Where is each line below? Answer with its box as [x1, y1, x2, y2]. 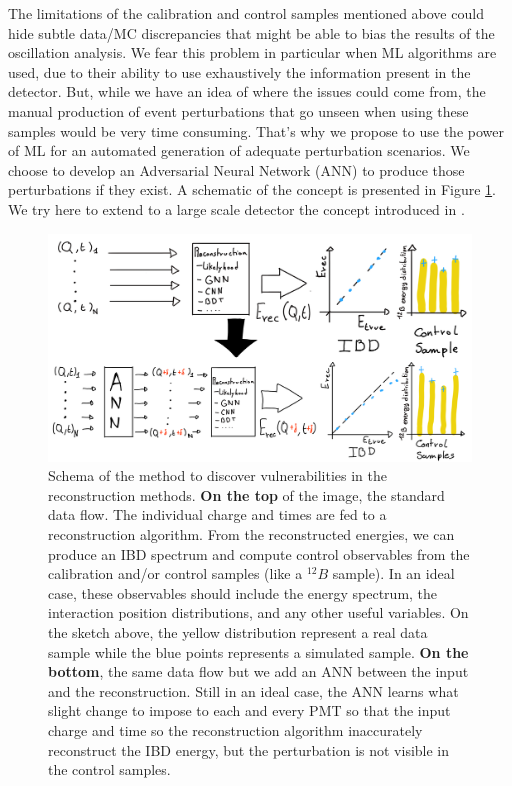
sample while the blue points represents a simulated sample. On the [48, 641, 469, 662]
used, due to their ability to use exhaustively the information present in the [8, 61, 471, 82]
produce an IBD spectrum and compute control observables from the [48, 543, 470, 564]
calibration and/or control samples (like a [48, 563, 303, 584]
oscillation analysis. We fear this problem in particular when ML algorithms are [8, 42, 497, 63]
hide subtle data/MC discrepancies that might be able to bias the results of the [8, 22, 495, 43]
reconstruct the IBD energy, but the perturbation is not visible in [48, 739, 450, 760]
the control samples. [48, 759, 171, 780]
